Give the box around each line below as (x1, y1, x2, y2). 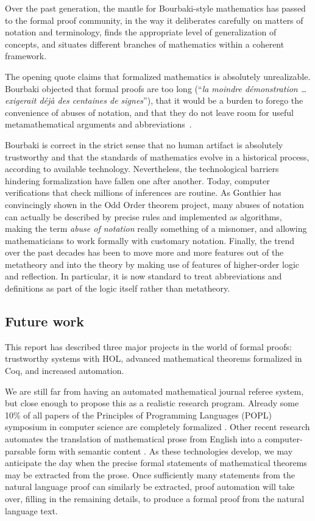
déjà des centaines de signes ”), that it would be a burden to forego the (39, 94, 303, 107)
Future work (5, 312, 85, 331)
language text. (5, 504, 58, 517)
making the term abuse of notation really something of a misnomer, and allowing (5, 222, 307, 235)
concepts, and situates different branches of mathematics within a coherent (5, 37, 285, 50)
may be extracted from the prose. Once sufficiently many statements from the (5, 468, 296, 481)
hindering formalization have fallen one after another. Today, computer (5, 174, 270, 187)
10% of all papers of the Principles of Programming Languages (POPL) (5, 408, 272, 421)
